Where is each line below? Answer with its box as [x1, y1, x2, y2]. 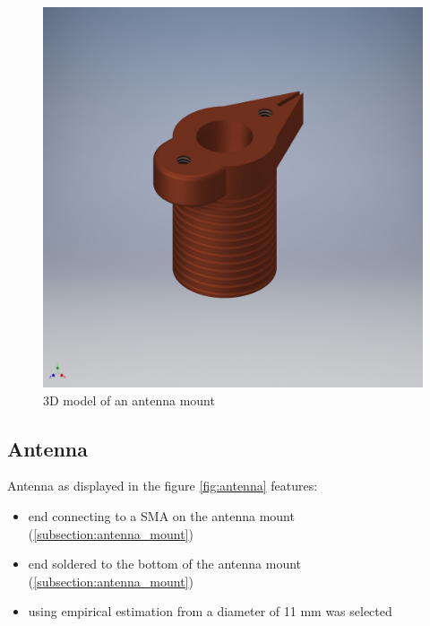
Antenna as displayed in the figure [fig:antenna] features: [7, 476, 318, 495]
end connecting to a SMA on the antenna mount [28, 506, 295, 525]
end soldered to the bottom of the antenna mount [28, 554, 302, 573]
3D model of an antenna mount [43, 390, 215, 409]
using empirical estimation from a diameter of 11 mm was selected [28, 602, 392, 621]
